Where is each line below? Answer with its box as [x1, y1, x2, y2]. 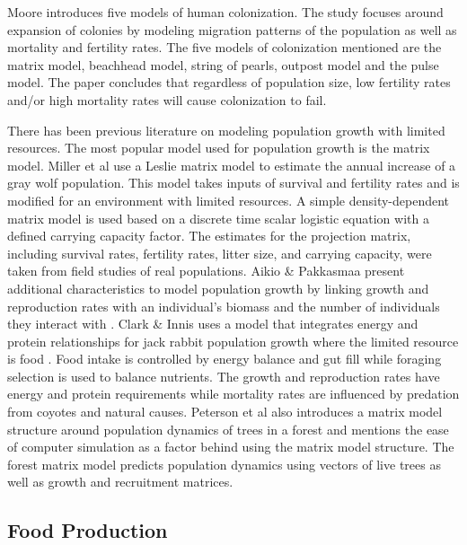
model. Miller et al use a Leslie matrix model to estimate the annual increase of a [7, 155, 456, 174]
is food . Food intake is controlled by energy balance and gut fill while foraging [7, 349, 442, 368]
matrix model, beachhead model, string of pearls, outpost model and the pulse [7, 55, 439, 74]
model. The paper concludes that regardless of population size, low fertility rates [7, 73, 451, 92]
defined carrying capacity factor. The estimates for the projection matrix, [7, 226, 411, 245]
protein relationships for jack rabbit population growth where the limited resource [7, 331, 459, 350]
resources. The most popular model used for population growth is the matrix [7, 138, 430, 157]
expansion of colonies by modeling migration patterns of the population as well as [7, 20, 457, 39]
